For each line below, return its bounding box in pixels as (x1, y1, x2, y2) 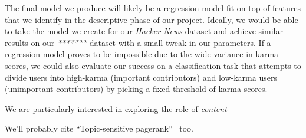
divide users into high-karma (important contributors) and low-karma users (5, 71, 277, 83)
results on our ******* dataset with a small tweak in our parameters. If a (5, 36, 271, 48)
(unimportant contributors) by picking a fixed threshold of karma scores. (5, 83, 268, 95)
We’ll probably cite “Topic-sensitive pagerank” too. (5, 122, 193, 134)
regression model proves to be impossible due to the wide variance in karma (5, 48, 279, 60)
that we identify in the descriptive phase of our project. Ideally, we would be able (5, 13, 298, 25)
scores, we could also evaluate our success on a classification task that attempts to (5, 59, 301, 71)
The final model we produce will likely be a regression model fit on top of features (5, 2, 301, 14)
